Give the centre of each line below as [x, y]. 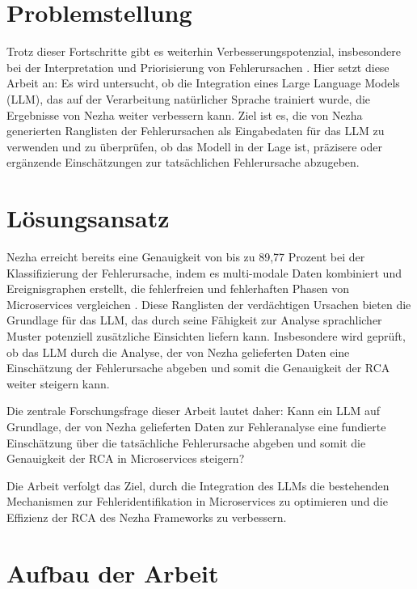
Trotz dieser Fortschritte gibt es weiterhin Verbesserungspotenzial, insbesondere [204, 51]
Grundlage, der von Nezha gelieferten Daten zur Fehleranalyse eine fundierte [196, 426]
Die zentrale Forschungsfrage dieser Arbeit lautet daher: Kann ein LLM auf [194, 411]
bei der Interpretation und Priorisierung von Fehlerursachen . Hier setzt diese [198, 67]
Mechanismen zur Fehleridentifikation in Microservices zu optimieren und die [197, 501]
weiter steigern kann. [58, 383]
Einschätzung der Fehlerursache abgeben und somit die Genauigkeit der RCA [198, 368]
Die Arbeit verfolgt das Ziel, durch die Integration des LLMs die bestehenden [198, 485]
